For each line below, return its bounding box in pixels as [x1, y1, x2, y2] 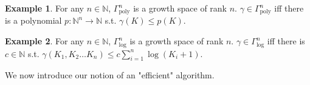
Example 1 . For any [5, 2, 84, 14]
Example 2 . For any [5, 35, 84, 47]
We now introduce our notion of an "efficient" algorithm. [5, 69, 215, 81]
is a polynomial [5, 14, 62, 27]
